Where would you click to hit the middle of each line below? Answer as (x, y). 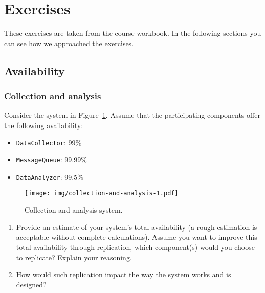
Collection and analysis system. (74, 210)
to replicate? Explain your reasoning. (74, 257)
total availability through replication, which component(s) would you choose (135, 247)
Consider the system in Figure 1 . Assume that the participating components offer (132, 115)
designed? (31, 284)
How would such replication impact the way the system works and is (124, 274)
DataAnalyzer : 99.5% (50, 176)
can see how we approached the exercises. (69, 43)
